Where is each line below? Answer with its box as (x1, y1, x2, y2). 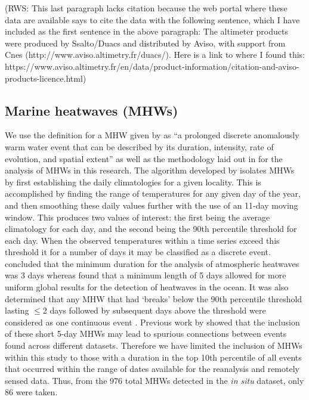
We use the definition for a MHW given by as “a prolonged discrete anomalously (5, 129, 299, 141)
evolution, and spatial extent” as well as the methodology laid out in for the (5, 152, 283, 165)
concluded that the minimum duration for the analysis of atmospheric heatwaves (5, 257, 299, 269)
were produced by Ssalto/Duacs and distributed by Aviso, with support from (5, 36, 286, 49)
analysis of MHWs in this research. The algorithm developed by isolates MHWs (5, 164, 295, 176)
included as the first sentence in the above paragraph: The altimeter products (5, 25, 288, 38)
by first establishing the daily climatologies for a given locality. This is (5, 175, 261, 188)
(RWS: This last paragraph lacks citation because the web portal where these (5, 2, 288, 14)
